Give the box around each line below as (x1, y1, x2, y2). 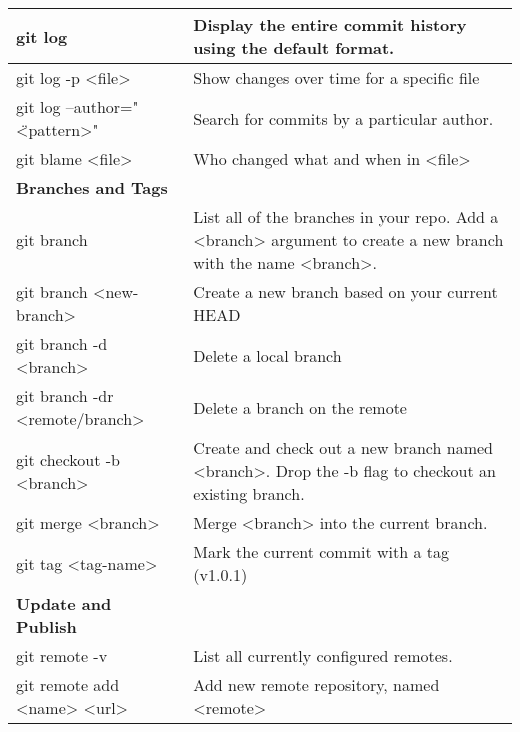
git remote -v (16, 644, 108, 667)
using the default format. (193, 36, 395, 59)
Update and (16, 592, 112, 615)
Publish (16, 615, 77, 638)
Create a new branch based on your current (193, 280, 498, 303)
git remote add (16, 673, 120, 696)
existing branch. (193, 482, 305, 505)
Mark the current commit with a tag (193, 540, 450, 563)
